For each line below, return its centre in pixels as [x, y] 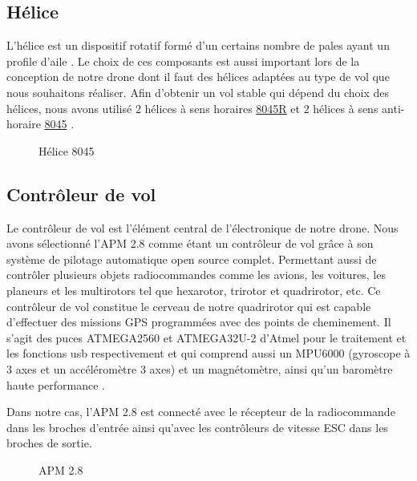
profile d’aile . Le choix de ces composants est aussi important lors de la [183, 61]
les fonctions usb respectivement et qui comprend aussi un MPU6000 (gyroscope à [208, 353]
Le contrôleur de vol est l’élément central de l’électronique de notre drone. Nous [202, 227]
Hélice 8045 [67, 150]
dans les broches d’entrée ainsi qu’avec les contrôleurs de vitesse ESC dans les [197, 427]
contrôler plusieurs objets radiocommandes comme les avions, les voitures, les [196, 275]
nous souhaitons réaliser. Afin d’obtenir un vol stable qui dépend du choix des [198, 92]
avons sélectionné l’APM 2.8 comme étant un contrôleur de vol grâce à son [190, 243]
